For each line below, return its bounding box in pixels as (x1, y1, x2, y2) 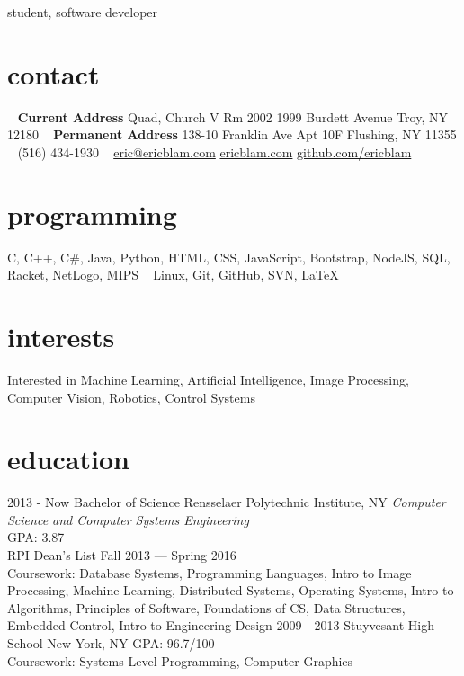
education (7, 440, 129, 477)
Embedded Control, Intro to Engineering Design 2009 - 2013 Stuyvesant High (7, 616, 434, 635)
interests (7, 318, 115, 354)
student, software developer (7, 3, 158, 21)
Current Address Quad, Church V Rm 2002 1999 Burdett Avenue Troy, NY (17, 107, 448, 126)
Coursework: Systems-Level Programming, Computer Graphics (7, 651, 353, 670)
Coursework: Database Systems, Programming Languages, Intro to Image (7, 563, 412, 582)
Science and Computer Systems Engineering (7, 510, 249, 529)
